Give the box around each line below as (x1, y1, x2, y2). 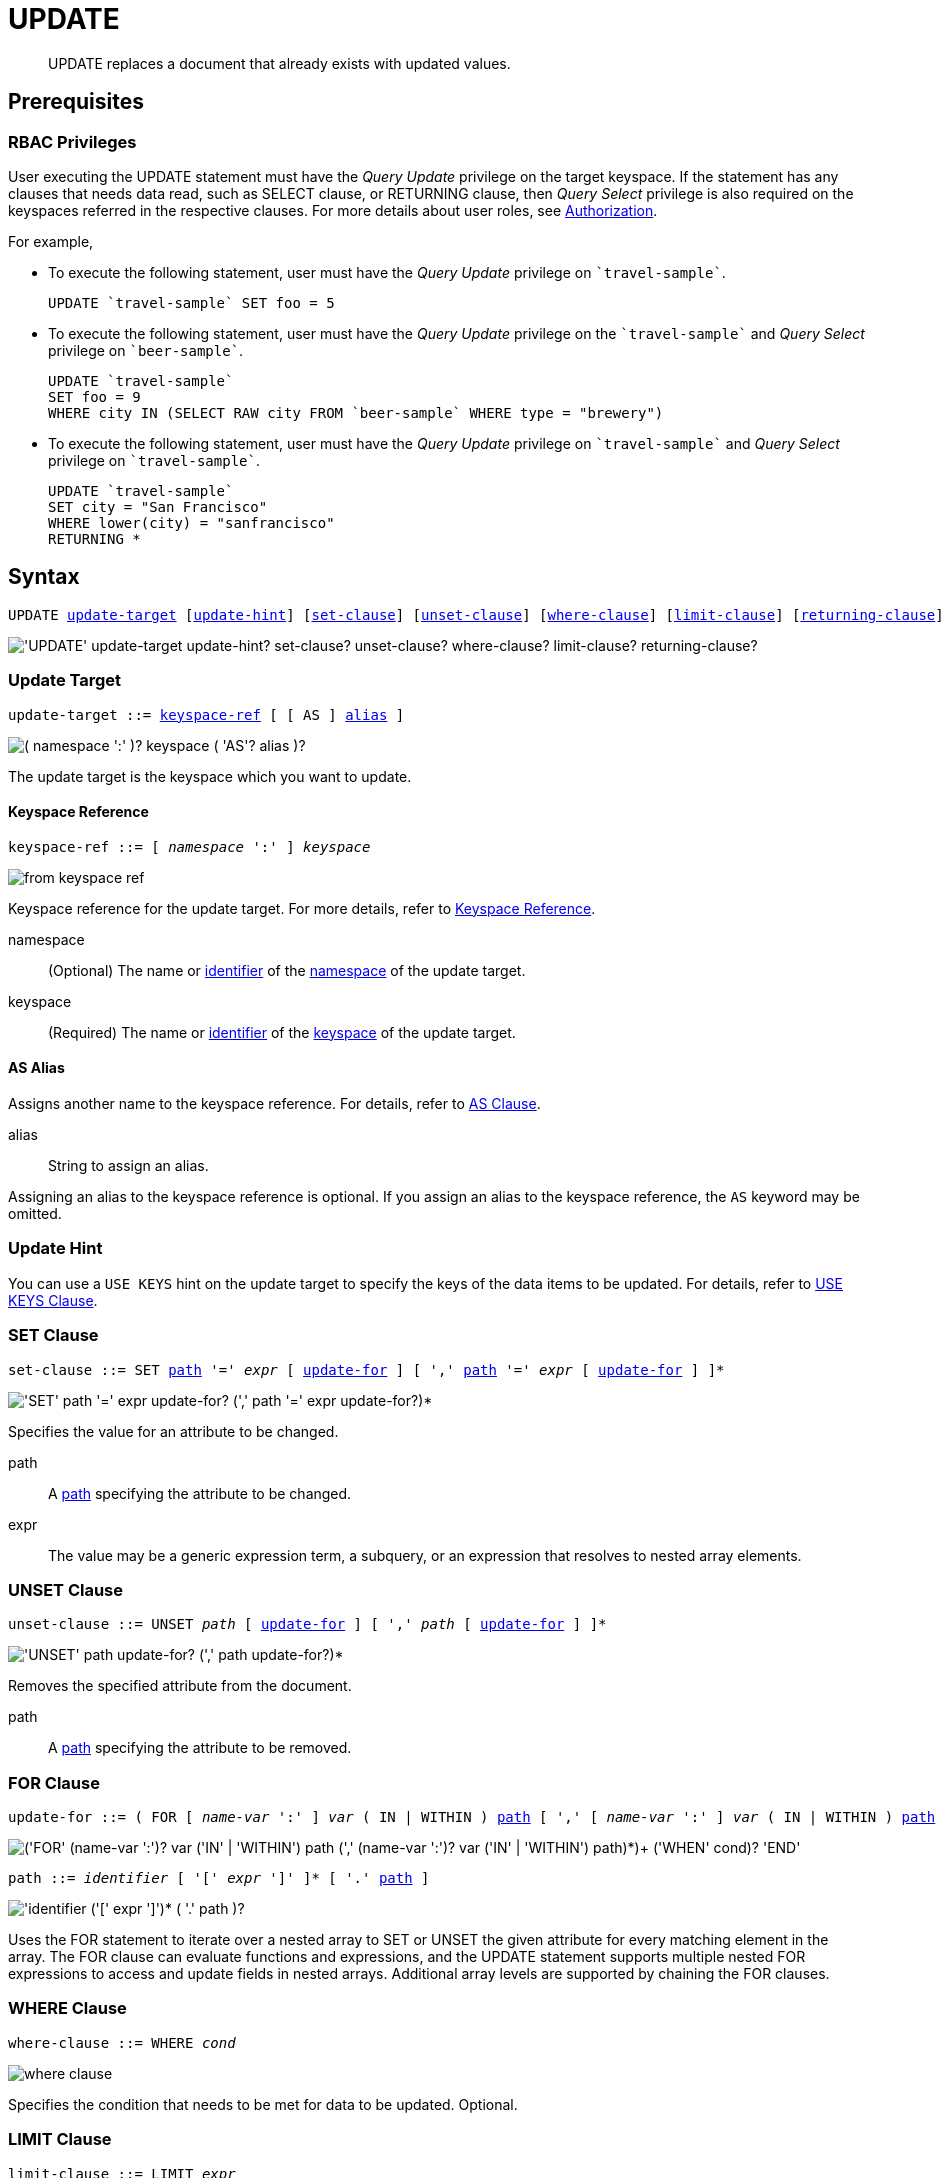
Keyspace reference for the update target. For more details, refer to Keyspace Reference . (8, 899, 596, 917)
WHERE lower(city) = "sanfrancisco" (48, 514, 335, 531)
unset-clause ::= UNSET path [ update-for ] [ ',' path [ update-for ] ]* (8, 1616, 607, 1633)
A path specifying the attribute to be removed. (48, 1739, 352, 1757)
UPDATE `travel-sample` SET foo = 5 (48, 294, 335, 311)
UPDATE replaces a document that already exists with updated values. (48, 54, 511, 72)
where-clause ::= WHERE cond (8, 2034, 236, 2051)
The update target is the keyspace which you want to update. (8, 767, 412, 785)
